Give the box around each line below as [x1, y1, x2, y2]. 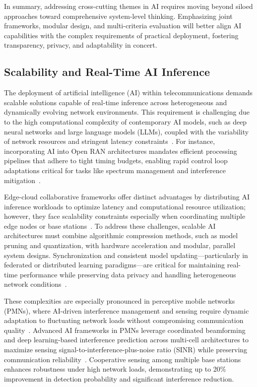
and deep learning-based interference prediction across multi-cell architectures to [4, 334, 249, 345]
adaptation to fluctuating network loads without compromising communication [4, 315, 244, 325]
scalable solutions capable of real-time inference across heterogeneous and [4, 97, 227, 107]
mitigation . [4, 175, 41, 185]
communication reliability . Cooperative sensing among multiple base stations [4, 354, 241, 364]
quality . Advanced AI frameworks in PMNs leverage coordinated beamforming [4, 324, 246, 335]
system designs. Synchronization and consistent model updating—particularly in [4, 250, 248, 260]
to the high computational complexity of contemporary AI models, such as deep [4, 116, 247, 127]
